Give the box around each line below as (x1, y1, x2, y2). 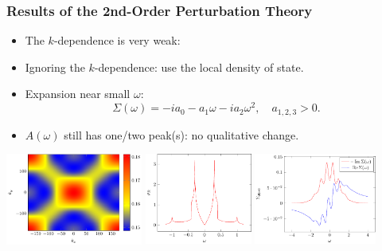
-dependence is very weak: (53, 32, 181, 49)
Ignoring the (25, 58, 85, 75)
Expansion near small (25, 85, 131, 102)
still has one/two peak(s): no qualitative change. (64, 126, 299, 143)
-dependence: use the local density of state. (94, 58, 304, 75)
